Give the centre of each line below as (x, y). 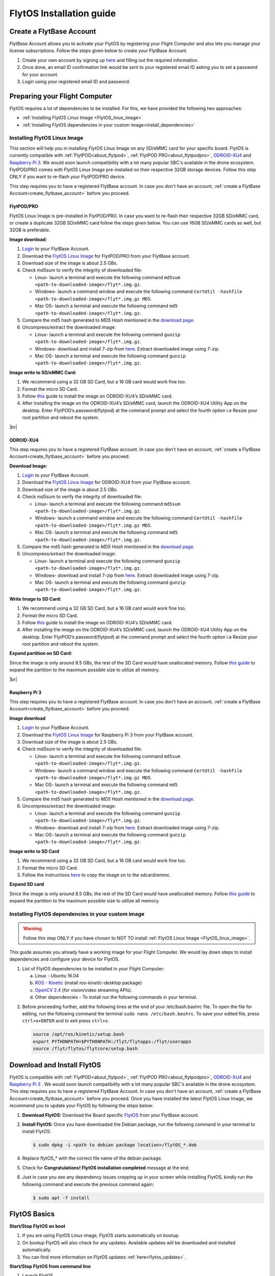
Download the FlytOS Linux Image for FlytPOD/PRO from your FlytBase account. (106, 256)
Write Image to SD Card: (35, 599)
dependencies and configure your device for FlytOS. (64, 959)
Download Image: (29, 466)
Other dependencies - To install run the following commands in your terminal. (116, 997)
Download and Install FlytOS (55, 1065)
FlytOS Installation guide (63, 13)
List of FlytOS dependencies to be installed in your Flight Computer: (93, 968)
